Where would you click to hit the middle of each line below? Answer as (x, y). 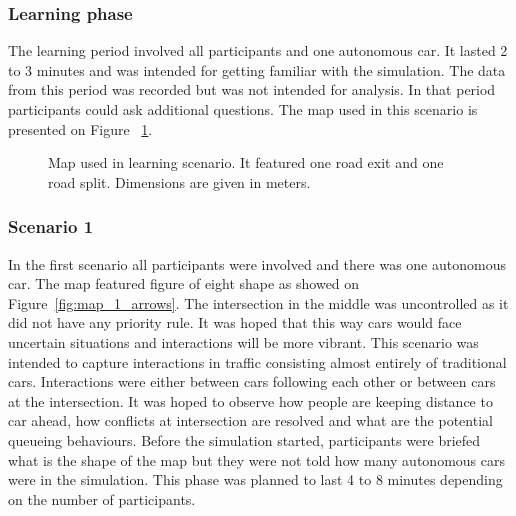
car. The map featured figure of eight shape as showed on (184, 283)
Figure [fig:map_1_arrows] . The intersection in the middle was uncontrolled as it (258, 302)
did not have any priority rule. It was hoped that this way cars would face (235, 322)
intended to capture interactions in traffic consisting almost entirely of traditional (257, 361)
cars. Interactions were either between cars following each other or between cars (252, 381)
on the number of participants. (102, 498)
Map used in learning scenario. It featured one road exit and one (246, 162)
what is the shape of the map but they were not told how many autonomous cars (256, 459)
